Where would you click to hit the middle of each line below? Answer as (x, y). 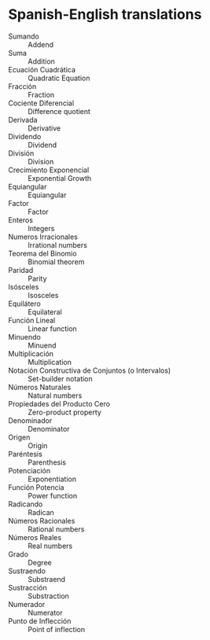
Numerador (27, 604)
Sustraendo (27, 571)
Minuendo (24, 337)
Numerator (45, 612)
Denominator (49, 429)
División (21, 153)
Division (41, 161)
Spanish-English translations (105, 15)
